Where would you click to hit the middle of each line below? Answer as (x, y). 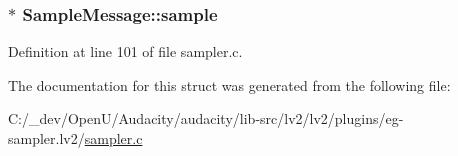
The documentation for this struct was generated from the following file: (229, 84)
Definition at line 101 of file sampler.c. (125, 51)
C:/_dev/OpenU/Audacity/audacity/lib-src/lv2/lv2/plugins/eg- (206, 118)
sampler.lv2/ (46, 138)
